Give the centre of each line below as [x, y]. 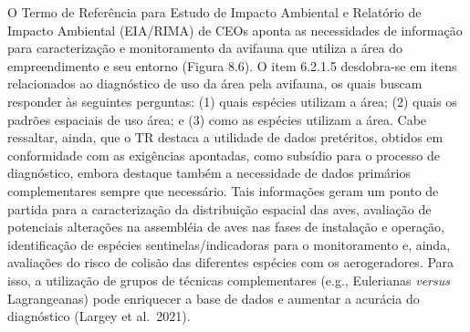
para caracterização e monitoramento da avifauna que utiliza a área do [205, 48]
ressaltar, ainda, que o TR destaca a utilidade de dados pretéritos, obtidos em [225, 137]
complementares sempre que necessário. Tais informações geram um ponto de [223, 190]
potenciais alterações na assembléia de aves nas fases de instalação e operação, [226, 227]
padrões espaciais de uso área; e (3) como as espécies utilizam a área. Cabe [217, 119]
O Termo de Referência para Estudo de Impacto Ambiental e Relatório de [214, 12]
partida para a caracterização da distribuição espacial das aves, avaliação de [219, 208]
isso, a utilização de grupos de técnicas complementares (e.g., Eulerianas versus [229, 280]
